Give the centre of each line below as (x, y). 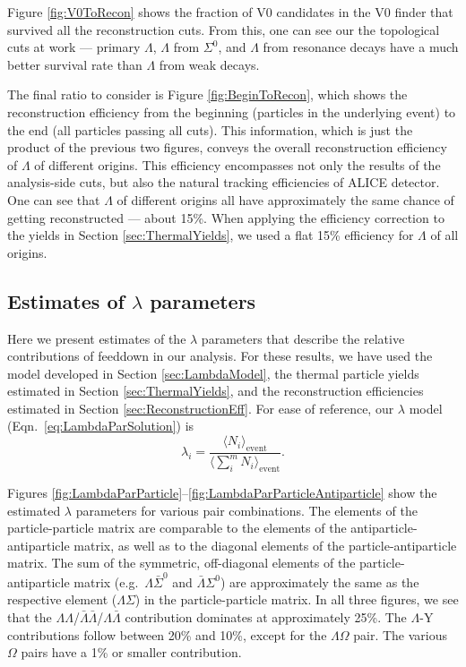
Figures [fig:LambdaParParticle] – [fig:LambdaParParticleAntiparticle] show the (222, 493)
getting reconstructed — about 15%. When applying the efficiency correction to (226, 217)
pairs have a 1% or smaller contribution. (131, 652)
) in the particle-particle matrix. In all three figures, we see (297, 599)
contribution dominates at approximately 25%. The (266, 616)
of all (444, 235)
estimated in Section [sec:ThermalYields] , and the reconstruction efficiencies (216, 391)
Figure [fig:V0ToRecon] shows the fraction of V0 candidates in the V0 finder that (230, 12)
